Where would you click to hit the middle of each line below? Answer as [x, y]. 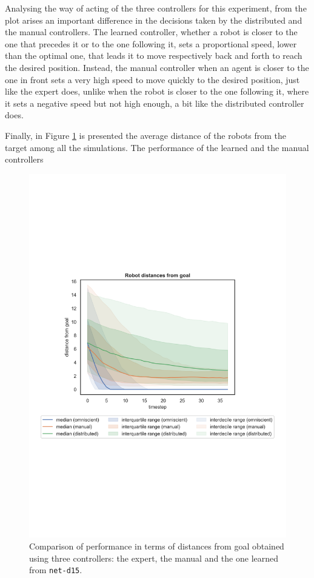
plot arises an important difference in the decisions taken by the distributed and [154, 20]
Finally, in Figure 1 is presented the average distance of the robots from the [146, 135]
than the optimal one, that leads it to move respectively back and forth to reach [154, 55]
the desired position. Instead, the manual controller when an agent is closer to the [157, 67]
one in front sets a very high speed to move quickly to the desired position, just [152, 79]
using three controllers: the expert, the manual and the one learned [154, 558]
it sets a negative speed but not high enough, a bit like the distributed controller [155, 103]
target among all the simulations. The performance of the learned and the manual [157, 147]
